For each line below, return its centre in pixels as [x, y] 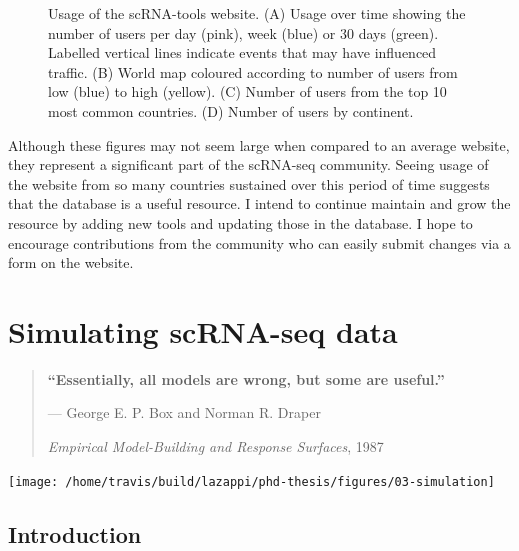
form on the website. [71, 262]
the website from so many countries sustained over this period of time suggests [249, 183]
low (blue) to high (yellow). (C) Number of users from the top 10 [247, 91]
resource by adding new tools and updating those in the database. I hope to [240, 222]
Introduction [75, 533]
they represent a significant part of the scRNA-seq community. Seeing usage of [248, 164]
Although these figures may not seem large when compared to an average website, [259, 144]
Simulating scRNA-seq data [203, 330]
